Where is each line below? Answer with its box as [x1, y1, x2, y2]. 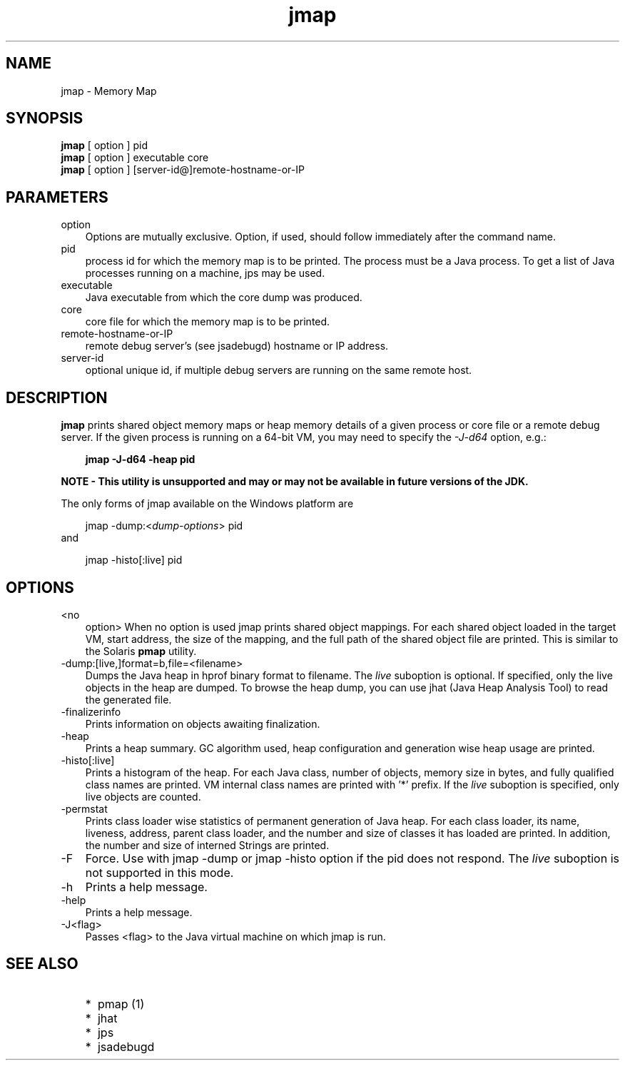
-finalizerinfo [61, 705, 121, 718]
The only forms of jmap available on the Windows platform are [61, 497, 354, 510]
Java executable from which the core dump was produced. [85, 291, 362, 304]
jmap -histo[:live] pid [85, 554, 183, 567]
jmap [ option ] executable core [61, 151, 209, 164]
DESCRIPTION [6, 388, 108, 407]
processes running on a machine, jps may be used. [85, 267, 325, 280]
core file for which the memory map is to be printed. [85, 315, 330, 328]
